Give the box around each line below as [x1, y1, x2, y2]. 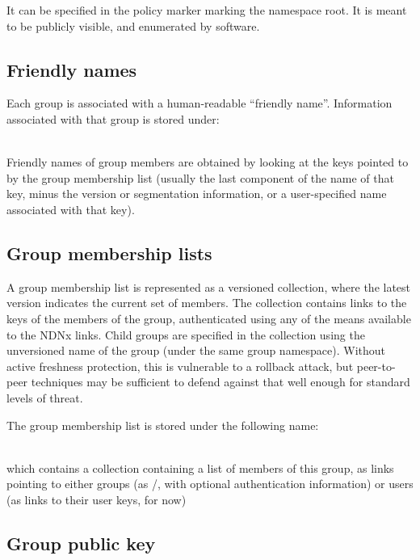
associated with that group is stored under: [6, 110, 220, 127]
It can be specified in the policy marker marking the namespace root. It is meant [6, 2, 407, 18]
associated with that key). [6, 200, 135, 217]
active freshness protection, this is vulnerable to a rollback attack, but [6, 357, 354, 374]
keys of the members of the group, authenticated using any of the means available [6, 309, 411, 326]
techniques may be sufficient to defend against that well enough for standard [31, 373, 410, 390]
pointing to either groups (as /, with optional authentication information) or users [6, 475, 414, 492]
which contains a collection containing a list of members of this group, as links [6, 459, 394, 476]
